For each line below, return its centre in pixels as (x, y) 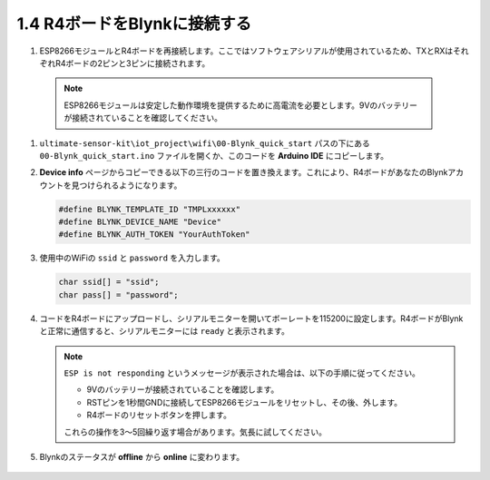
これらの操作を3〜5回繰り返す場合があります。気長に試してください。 (195, 432)
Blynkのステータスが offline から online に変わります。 (142, 456)
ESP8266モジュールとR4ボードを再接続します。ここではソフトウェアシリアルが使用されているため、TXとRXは (246, 51)
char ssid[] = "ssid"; (109, 282)
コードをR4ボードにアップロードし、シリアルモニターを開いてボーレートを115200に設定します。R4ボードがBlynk (251, 318)
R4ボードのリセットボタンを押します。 (159, 415)
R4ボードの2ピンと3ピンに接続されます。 (132, 63)
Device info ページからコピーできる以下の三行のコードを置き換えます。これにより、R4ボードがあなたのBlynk (244, 172)
